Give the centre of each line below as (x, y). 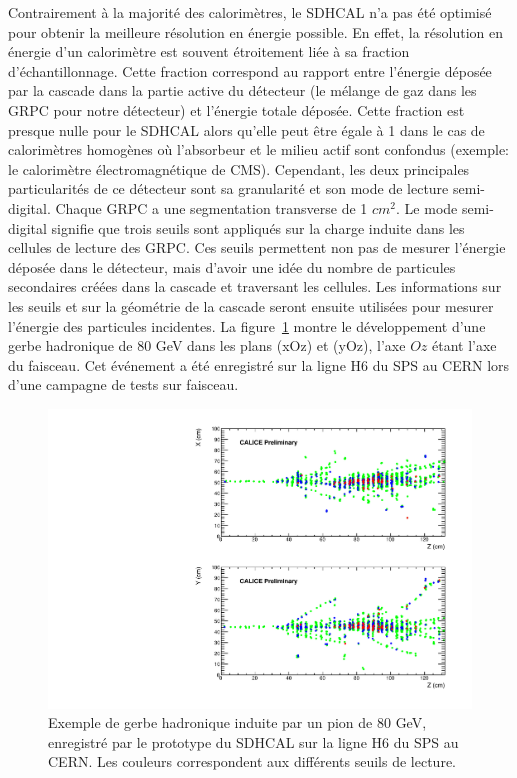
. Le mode (427, 207)
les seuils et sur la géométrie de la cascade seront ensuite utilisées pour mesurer (251, 305)
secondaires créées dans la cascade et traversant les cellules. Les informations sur (255, 286)
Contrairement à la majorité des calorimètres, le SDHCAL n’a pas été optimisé (250, 12)
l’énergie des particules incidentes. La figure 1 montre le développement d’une (247, 325)
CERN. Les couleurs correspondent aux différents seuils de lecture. (252, 761)
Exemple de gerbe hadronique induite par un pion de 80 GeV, (237, 722)
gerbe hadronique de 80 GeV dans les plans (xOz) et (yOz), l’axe (207, 345)
